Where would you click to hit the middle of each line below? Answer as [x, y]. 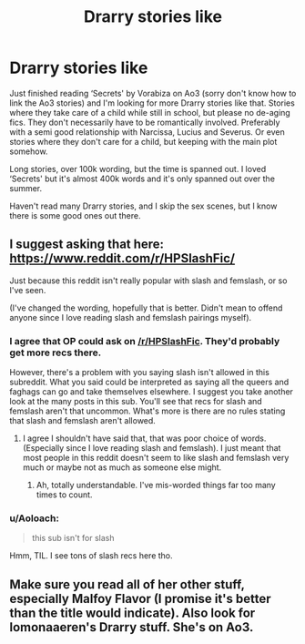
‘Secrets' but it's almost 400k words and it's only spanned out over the [142, 179]
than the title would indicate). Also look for [132, 613]
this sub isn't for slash [73, 538]
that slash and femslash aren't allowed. [83, 421]
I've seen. [28, 290]
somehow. [29, 151]
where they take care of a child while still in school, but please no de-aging [150, 112]
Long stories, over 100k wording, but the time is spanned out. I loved [138, 169]
